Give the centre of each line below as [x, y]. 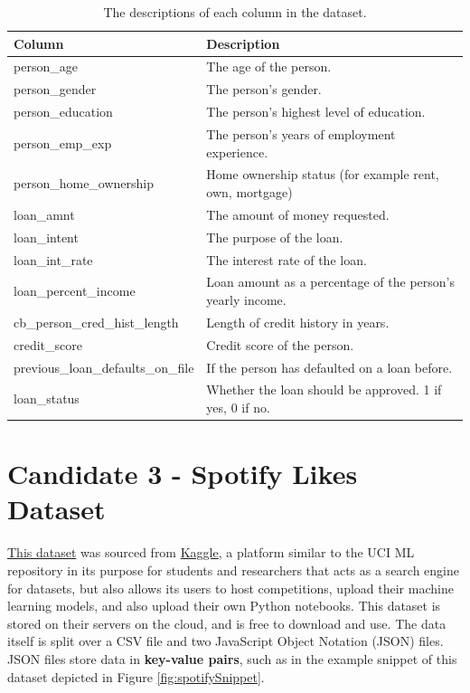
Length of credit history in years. [298, 322]
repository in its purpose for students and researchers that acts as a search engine [233, 570]
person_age [46, 66]
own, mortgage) [249, 192]
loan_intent [46, 237]
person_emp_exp [63, 142]
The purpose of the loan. [275, 237]
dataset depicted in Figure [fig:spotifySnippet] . [136, 676]
